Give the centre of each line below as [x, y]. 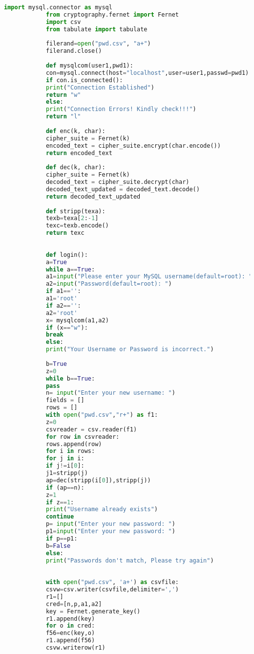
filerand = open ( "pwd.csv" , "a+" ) [98, 44]
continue [60, 517]
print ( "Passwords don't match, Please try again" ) [130, 560]
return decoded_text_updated [93, 196]
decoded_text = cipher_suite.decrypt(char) [117, 182]
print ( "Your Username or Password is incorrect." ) [130, 350]
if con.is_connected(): [84, 80]
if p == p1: [62, 538]
